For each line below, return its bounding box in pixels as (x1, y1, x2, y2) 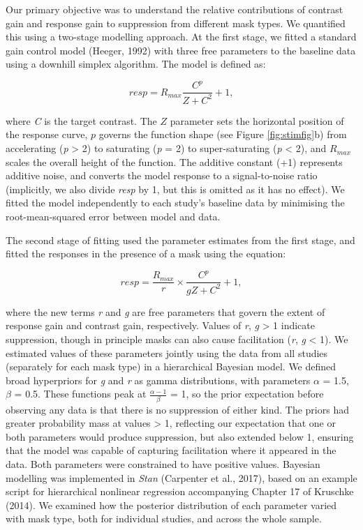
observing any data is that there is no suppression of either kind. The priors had (6, 402, 349, 416)
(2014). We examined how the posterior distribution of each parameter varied (6, 497, 337, 512)
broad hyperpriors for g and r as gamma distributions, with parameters (6, 372, 311, 387)
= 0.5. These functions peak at (14, 386, 147, 401)
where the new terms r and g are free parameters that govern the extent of (6, 304, 325, 319)
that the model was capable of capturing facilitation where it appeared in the (6, 443, 336, 457)
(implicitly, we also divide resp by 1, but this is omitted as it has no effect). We (6, 181, 345, 196)
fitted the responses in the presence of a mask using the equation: (6, 246, 286, 261)
